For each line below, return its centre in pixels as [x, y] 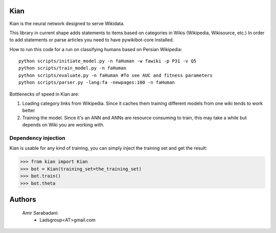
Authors [23, 199]
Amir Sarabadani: [40, 213]
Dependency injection [38, 138]
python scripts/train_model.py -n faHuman [73, 68]
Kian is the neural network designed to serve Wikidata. [67, 24]
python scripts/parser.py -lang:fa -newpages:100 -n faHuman [97, 83]
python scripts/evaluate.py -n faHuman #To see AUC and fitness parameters [116, 75]
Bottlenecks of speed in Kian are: [44, 94]
